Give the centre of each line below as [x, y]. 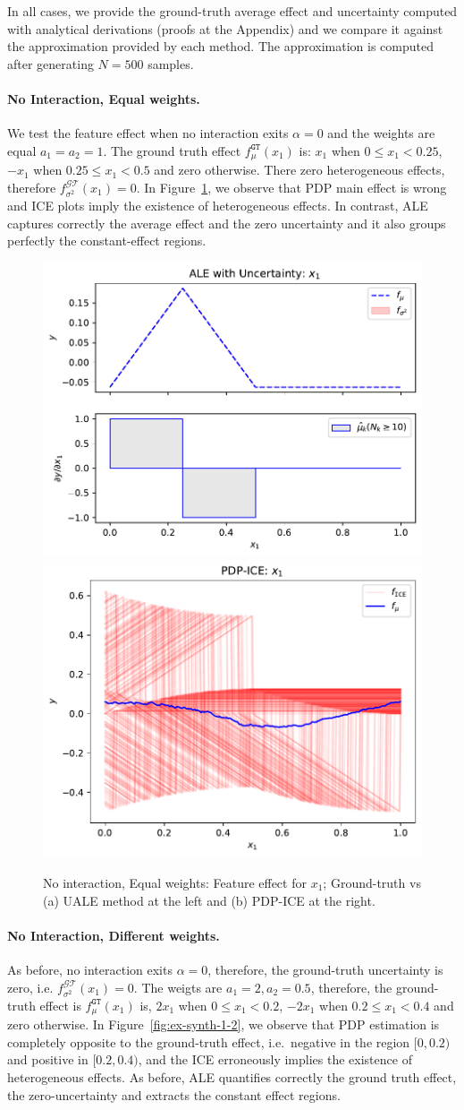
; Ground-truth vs [372, 882]
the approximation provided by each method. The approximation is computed [221, 46]
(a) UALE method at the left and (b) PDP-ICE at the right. [209, 900]
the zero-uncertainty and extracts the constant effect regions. [174, 1094]
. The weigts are [178, 987]
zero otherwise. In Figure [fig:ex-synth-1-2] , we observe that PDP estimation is [224, 1024]
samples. [171, 63]
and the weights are [381, 133]
